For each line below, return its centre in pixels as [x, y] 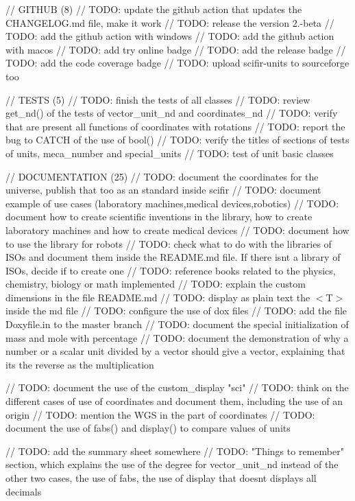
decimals [24, 491]
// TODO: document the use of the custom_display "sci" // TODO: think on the [177, 387]
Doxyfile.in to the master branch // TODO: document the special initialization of [177, 324]
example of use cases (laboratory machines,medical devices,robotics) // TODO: [172, 203]
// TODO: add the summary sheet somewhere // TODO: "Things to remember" [175, 451]
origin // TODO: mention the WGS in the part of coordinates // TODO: [160, 414]
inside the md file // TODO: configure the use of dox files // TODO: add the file [176, 311]
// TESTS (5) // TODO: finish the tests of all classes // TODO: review [158, 99]
